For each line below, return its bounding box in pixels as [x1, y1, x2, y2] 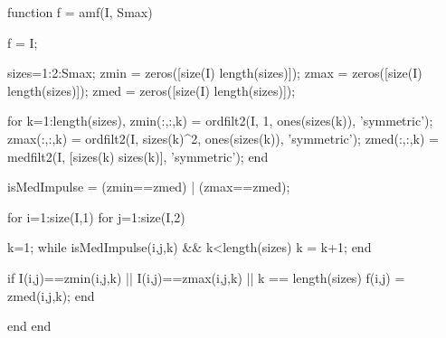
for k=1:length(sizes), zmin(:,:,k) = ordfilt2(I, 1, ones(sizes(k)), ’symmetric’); [7, 111, 433, 130]
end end [7, 316, 52, 335]
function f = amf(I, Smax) [7, 3, 153, 21]
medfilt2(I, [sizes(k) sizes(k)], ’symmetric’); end [7, 146, 269, 165]
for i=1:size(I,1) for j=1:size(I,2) [7, 207, 185, 226]
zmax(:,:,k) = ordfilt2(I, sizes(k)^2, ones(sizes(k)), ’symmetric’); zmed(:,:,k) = [7, 128, 439, 147]
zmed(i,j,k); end [7, 286, 95, 305]
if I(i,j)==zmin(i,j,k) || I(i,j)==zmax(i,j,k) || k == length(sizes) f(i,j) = [7, 268, 405, 286]
